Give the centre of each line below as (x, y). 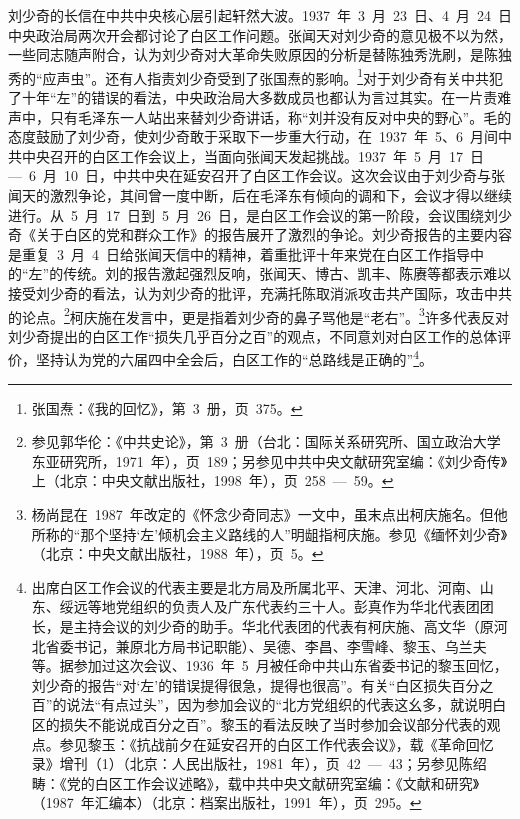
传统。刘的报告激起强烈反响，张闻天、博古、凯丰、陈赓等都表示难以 (287, 273)
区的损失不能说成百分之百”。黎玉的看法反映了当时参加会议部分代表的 (259, 723)
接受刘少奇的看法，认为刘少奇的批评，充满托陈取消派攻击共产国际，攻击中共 (260, 292)
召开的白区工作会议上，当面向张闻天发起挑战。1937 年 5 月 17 (256, 155)
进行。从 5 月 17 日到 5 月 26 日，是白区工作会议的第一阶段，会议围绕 (246, 214)
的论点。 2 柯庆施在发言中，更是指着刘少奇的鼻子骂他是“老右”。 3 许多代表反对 (258, 315)
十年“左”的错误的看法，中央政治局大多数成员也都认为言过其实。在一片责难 (266, 97)
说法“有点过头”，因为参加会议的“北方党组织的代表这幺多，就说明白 (286, 704)
